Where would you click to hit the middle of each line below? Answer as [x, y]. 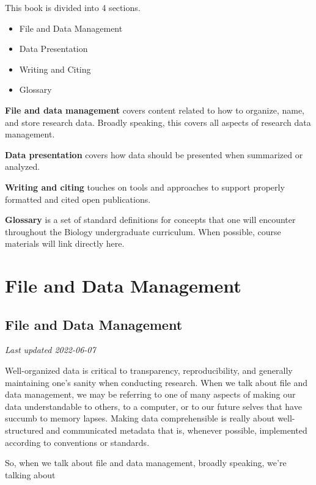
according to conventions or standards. [77, 442]
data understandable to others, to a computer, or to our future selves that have [153, 406]
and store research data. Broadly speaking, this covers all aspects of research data [158, 122]
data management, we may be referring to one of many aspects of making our [150, 394]
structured [24, 430]
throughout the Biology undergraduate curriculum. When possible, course [143, 231]
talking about [30, 474]
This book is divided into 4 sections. [73, 7]
